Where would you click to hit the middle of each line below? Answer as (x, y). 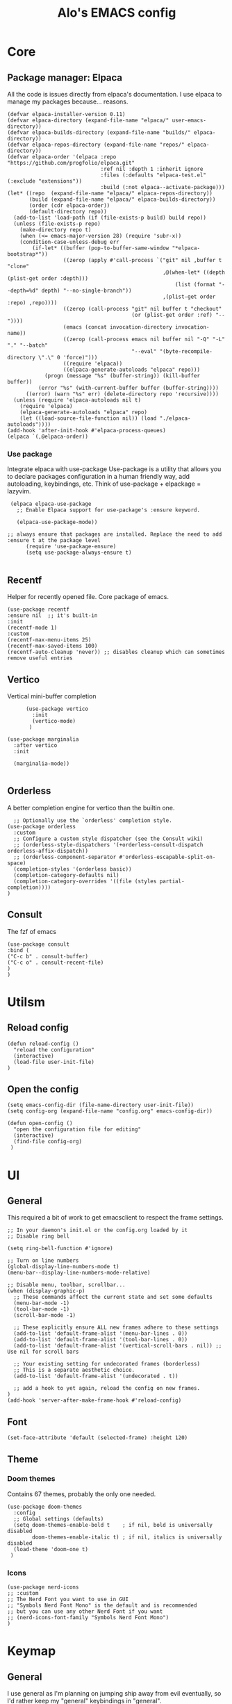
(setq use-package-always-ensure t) (78, 553)
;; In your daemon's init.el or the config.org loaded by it (98, 1230)
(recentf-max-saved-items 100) (52, 646)
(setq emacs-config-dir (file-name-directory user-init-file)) (101, 1105)
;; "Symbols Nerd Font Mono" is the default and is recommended (102, 1606)
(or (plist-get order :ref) (172, 315)
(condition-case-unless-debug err (69, 242)
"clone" (18, 266)
